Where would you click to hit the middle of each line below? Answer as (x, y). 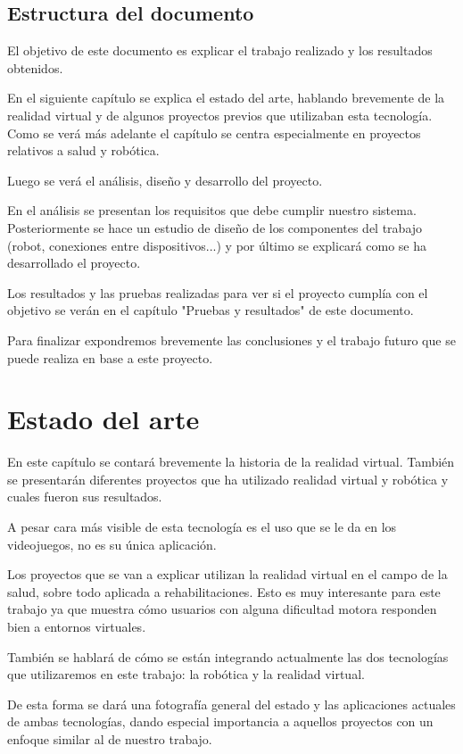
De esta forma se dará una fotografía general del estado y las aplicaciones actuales (231, 704)
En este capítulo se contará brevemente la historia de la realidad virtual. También (231, 462)
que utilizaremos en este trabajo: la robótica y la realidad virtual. (186, 674)
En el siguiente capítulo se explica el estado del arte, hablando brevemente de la (226, 98)
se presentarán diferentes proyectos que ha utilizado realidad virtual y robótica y (228, 479)
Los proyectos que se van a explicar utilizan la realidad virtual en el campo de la (227, 574)
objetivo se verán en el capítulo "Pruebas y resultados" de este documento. (211, 310)
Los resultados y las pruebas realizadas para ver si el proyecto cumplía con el (218, 292)
